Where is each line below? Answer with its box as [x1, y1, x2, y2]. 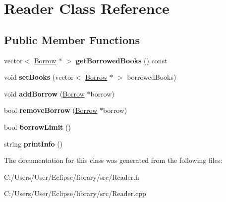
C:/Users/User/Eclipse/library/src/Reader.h [4, 171, 139, 182]
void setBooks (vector [4, 72, 74, 82]
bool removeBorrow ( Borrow [4, 105, 98, 115]
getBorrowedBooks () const [75, 55, 168, 65]
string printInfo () [4, 138, 63, 149]
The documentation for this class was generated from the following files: [4, 155, 223, 165]
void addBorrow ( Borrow [4, 88, 85, 99]
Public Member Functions [4, 32, 140, 47]
